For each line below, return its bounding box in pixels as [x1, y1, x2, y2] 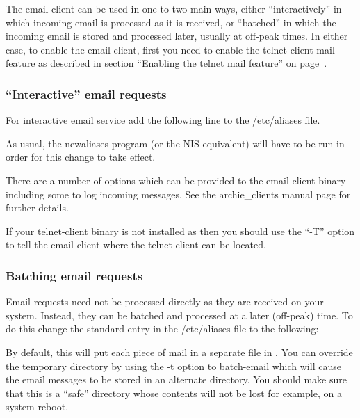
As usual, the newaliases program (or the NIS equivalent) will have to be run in [6, 136, 345, 150]
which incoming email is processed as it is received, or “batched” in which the [6, 15, 336, 29]
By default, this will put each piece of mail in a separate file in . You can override [6, 344, 353, 359]
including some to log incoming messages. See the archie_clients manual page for [6, 186, 351, 201]
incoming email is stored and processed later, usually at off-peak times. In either [6, 29, 348, 43]
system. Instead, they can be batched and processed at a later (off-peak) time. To [6, 307, 353, 322]
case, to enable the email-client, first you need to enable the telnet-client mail [6, 42, 335, 56]
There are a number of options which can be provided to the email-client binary [6, 172, 346, 187]
